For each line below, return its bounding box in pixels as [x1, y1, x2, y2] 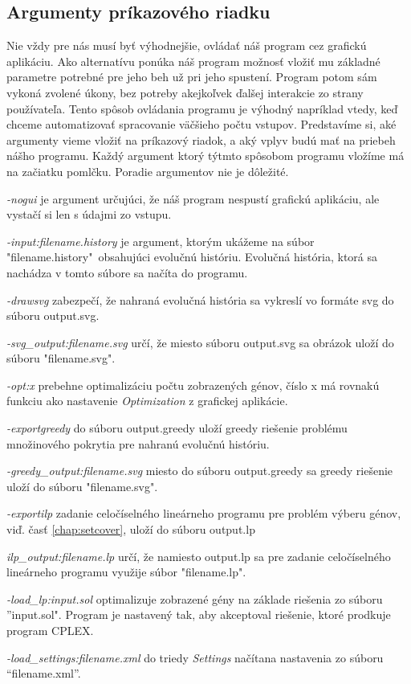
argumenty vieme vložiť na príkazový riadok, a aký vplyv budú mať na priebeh [6, 131, 396, 148]
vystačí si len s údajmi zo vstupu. [6, 206, 172, 223]
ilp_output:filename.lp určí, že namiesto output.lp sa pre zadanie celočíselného [6, 547, 391, 564]
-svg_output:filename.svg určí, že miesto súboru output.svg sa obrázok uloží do [6, 334, 394, 350]
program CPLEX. [6, 622, 94, 639]
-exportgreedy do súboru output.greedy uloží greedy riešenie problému [6, 420, 348, 436]
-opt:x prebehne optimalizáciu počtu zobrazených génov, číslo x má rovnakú [6, 376, 380, 393]
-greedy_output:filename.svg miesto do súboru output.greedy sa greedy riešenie [6, 462, 393, 479]
